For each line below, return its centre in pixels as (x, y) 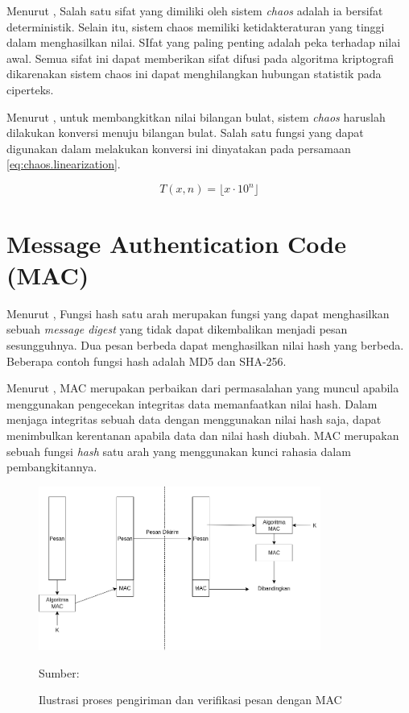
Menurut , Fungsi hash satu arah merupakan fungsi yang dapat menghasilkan (198, 313)
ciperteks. (30, 89)
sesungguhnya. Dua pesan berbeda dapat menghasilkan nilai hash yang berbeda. (205, 344)
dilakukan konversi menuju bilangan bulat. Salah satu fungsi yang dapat (185, 133)
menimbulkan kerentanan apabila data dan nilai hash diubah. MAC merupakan (203, 435)
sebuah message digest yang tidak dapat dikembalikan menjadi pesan (177, 329)
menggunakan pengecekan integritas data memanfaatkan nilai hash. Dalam (192, 403)
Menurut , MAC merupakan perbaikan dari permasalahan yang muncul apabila (203, 388)
